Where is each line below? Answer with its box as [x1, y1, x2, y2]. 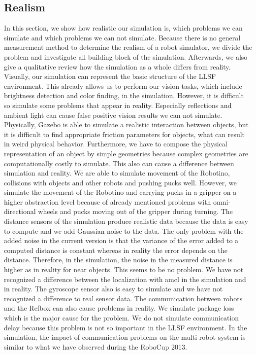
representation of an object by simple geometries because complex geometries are [4, 148, 248, 158]
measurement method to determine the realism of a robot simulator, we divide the [4, 42, 252, 52]
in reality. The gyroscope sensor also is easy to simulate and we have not [4, 284, 223, 294]
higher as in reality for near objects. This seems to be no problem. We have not [4, 264, 244, 275]
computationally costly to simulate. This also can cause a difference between [4, 158, 234, 168]
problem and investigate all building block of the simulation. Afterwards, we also [4, 51, 248, 62]
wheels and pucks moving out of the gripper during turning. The [38, 206, 233, 216]
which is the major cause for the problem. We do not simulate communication [4, 313, 239, 323]
